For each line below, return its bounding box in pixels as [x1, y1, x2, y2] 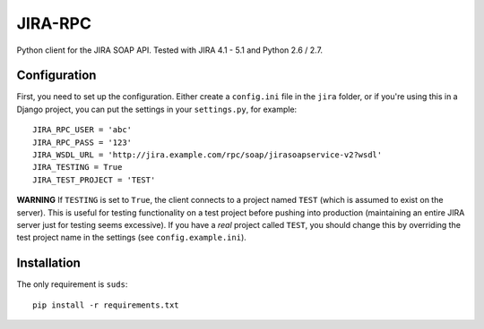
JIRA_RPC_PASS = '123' [32, 137, 133, 148]
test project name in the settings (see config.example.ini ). [16, 232, 246, 243]
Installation [16, 256, 81, 271]
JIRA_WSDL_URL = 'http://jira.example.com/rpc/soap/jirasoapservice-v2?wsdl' [32, 150, 383, 160]
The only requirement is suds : [16, 279, 128, 290]
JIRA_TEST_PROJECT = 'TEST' [32, 174, 156, 185]
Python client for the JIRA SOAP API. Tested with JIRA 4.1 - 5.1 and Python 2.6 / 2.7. [16, 45, 323, 55]
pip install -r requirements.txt [32, 299, 179, 310]
